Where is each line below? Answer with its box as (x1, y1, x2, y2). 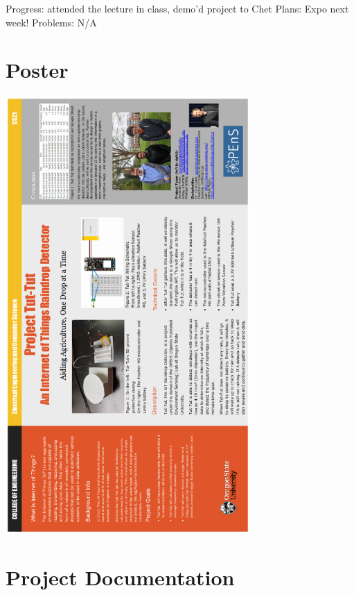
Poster (6, 56, 69, 84)
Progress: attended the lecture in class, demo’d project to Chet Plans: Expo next (6, 1, 349, 15)
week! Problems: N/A (6, 15, 97, 29)
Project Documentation (6, 563, 235, 592)
